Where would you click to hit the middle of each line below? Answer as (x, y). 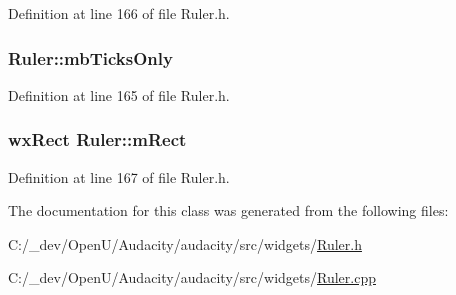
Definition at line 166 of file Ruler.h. (119, 13)
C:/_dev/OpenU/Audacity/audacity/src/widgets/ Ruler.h (185, 243)
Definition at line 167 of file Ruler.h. (119, 176)
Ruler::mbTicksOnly (90, 57)
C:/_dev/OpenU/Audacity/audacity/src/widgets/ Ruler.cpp (192, 277)
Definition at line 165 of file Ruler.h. (119, 94)
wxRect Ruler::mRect (97, 139)
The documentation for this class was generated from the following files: (228, 210)
